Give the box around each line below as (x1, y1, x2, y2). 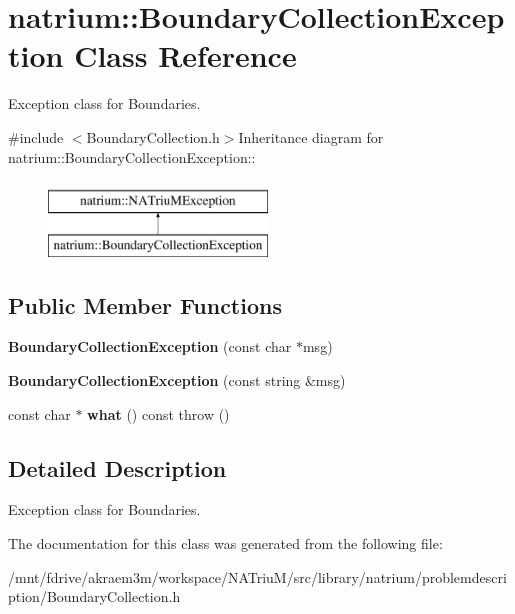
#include (8, 126, 64, 147)
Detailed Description (8, 452, 227, 483)
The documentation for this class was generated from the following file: (8, 533, 443, 554)
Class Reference (74, 35, 297, 76)
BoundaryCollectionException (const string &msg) (8, 370, 346, 391)
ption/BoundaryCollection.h (8, 586, 181, 607)
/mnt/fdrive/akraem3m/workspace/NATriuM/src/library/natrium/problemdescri (8, 566, 507, 587)
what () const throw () (87, 403, 230, 424)
